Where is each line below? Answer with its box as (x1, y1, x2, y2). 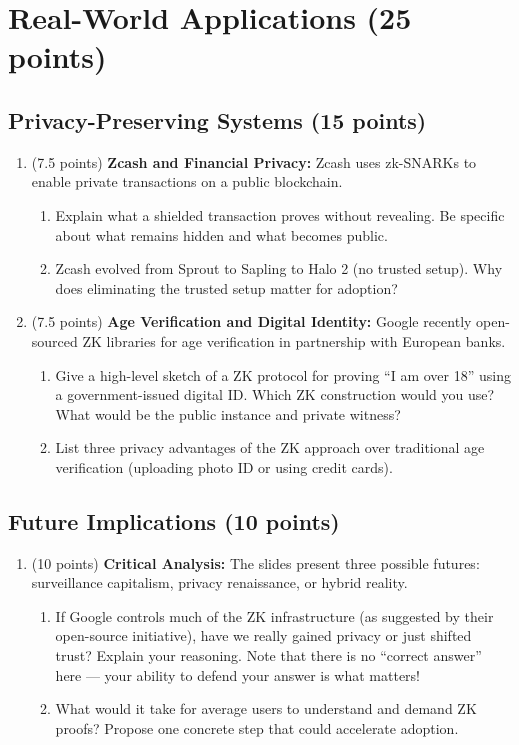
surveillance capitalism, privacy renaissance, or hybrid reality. (31, 572, 408, 593)
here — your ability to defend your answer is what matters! (55, 664, 421, 685)
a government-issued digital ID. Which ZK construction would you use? (55, 384, 495, 405)
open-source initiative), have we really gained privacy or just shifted (55, 625, 472, 646)
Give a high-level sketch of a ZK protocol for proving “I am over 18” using (55, 364, 511, 385)
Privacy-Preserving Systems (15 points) (8, 104, 427, 135)
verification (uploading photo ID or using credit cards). (55, 456, 393, 477)
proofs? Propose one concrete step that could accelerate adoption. (55, 717, 459, 738)
